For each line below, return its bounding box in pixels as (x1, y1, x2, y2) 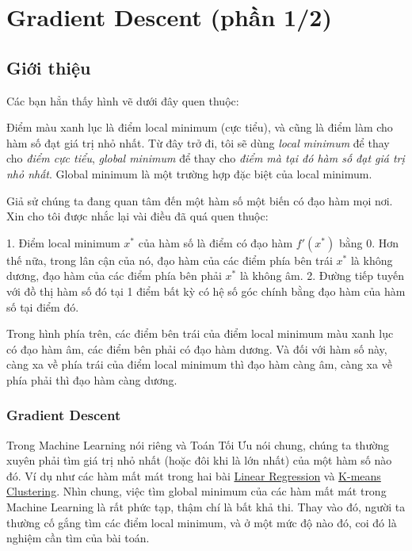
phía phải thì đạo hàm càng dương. (6, 371, 177, 388)
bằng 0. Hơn (338, 234, 399, 251)
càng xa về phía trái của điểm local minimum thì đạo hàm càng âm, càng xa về (6, 356, 392, 373)
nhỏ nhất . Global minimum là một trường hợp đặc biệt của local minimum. (6, 165, 372, 182)
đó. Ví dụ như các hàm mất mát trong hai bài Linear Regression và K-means (6, 467, 381, 484)
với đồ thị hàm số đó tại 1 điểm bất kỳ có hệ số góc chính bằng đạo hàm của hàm (6, 282, 406, 299)
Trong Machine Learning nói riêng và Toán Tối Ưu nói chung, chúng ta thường (6, 436, 389, 453)
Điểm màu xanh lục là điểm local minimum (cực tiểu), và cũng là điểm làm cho (6, 119, 393, 136)
